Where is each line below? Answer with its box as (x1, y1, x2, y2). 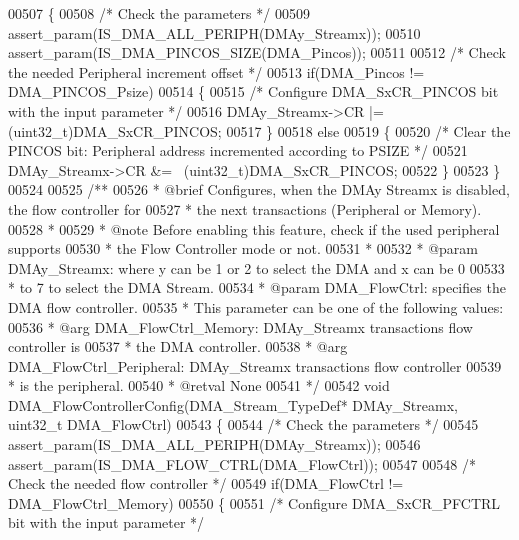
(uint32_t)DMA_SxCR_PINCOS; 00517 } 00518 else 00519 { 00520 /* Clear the (8, 120, 511, 141)
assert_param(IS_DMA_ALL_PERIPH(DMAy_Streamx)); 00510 (8, 22, 421, 43)
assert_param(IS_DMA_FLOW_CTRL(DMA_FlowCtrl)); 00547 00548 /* (8, 453, 476, 474)
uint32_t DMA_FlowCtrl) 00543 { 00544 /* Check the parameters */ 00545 (8, 414, 479, 435)
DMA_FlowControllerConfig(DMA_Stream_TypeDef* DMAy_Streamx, (8, 394, 458, 415)
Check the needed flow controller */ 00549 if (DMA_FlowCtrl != (8, 473, 404, 494)
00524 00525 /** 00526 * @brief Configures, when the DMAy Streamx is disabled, (8, 179, 510, 200)
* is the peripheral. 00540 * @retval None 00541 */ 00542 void (8, 375, 390, 396)
